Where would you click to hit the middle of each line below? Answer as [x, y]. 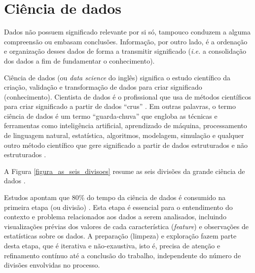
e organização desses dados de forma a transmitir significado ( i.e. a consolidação [125, 51]
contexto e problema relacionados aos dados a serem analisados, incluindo [115, 217]
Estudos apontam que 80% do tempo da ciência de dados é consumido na [115, 197]
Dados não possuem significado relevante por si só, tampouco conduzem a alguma [127, 32]
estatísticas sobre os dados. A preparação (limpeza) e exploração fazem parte [120, 236]
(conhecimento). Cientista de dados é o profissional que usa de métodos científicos [128, 96]
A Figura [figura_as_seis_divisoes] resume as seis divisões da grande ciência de [125, 171]
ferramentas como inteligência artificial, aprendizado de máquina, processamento [126, 125]
